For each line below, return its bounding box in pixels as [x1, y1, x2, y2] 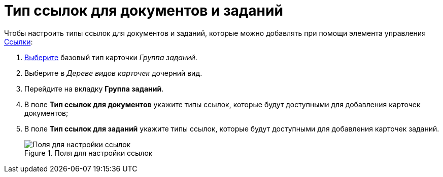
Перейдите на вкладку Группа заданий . [24, 84, 164, 93]
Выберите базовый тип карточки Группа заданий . [24, 53, 197, 62]
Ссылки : [4, 37, 33, 46]
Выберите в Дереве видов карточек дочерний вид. [24, 68, 202, 77]
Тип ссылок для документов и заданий [4, 2, 283, 19]
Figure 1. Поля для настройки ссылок [24, 148, 153, 157]
